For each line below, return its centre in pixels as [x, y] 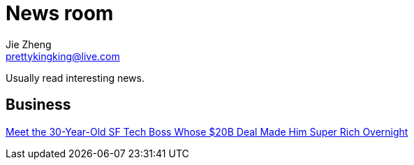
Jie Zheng [29, 44]
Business [38, 105]
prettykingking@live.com [63, 56]
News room [60, 13]
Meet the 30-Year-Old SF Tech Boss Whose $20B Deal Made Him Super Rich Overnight [207, 131]
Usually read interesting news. [75, 78]
